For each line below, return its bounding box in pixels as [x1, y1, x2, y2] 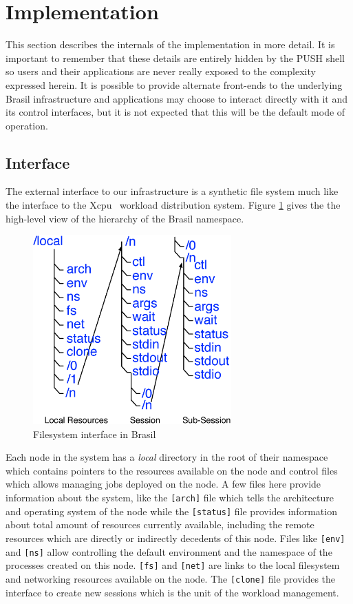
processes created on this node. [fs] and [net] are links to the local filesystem [6, 558, 340, 572]
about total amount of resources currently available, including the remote [6, 517, 314, 532]
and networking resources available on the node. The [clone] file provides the [6, 571, 336, 585]
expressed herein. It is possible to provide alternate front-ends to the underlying [6, 77, 343, 92]
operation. [6, 118, 48, 132]
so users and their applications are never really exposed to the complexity [6, 64, 316, 79]
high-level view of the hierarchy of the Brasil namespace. [6, 211, 244, 225]
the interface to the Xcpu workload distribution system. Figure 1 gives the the [6, 198, 341, 212]
